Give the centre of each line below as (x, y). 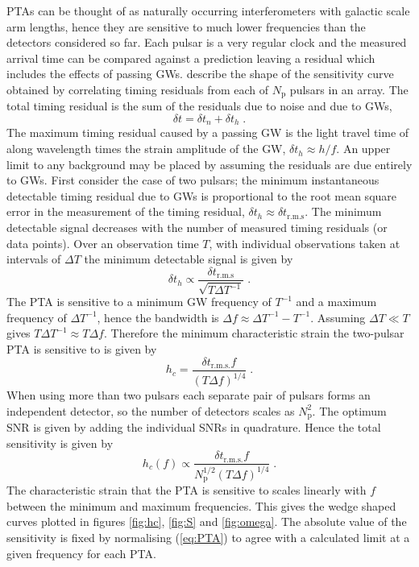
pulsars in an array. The (349, 89)
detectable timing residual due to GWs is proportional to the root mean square (202, 195)
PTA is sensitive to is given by (82, 349)
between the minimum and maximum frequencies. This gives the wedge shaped (201, 505)
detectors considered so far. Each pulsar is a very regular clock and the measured (207, 42)
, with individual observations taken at (305, 243)
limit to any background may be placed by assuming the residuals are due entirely (209, 164)
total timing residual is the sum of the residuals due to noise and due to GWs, (199, 106)
